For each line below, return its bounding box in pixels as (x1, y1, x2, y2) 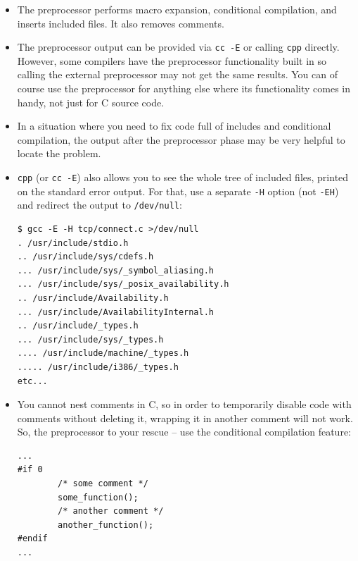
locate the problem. (17, 146, 101, 161)
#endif (17, 534, 48, 544)
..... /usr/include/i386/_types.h (17, 362, 179, 372)
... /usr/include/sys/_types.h (17, 334, 164, 345)
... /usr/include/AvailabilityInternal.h (17, 307, 214, 317)
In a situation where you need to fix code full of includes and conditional (17, 118, 331, 133)
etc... (17, 376, 48, 386)
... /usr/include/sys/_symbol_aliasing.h (17, 265, 214, 276)
